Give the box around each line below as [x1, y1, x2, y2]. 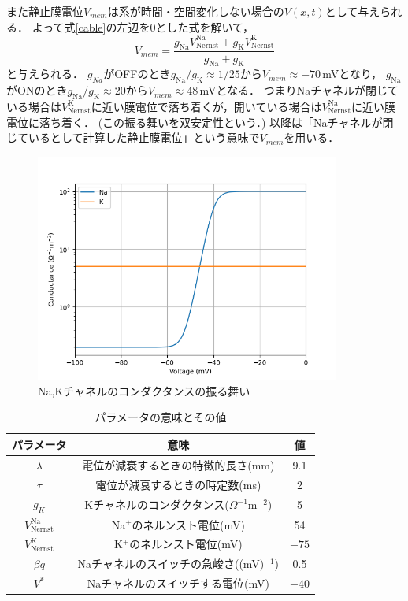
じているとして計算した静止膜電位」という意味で [6, 129, 260, 146]
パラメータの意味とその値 [95, 409, 227, 425]
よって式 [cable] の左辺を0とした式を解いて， [32, 18, 254, 35]
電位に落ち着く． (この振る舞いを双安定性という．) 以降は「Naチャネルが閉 [6, 113, 394, 130]
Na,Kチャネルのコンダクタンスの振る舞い [38, 382, 250, 399]
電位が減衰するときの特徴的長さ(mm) [82, 456, 275, 473]
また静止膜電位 [6, 3, 83, 19]
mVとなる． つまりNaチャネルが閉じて [199, 82, 399, 98]
